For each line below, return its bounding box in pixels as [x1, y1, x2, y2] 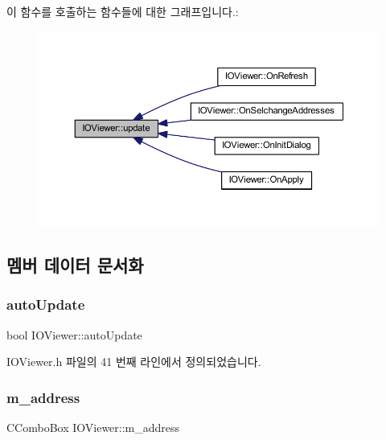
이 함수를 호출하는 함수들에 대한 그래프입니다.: [6, 3, 239, 19]
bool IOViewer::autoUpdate [6, 326, 142, 343]
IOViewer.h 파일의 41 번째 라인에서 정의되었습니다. [6, 353, 261, 370]
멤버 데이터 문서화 [6, 253, 144, 278]
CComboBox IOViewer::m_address [6, 419, 180, 436]
